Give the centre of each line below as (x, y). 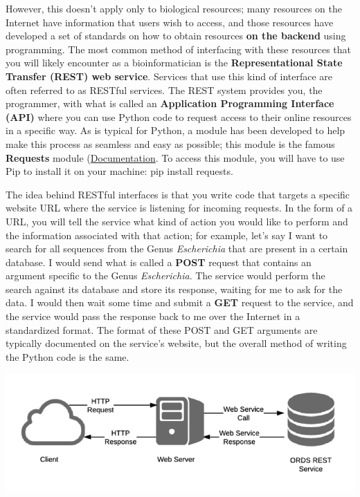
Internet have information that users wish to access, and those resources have (170, 22)
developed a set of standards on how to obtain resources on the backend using (176, 36)
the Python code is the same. (67, 356)
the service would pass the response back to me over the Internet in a (153, 316)
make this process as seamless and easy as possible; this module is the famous (170, 143)
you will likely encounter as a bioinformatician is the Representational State (174, 63)
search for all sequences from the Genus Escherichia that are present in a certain (177, 248)
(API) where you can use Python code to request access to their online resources (179, 116)
